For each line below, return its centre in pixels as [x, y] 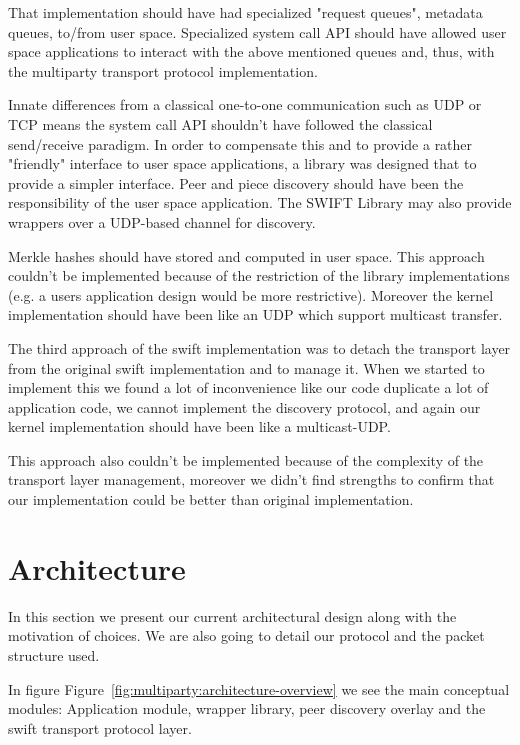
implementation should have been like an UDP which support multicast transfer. [255, 314]
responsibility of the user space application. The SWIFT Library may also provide [260, 202]
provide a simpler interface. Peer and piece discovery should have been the [236, 182]
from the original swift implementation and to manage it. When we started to [246, 367]
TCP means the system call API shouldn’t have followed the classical [220, 123]
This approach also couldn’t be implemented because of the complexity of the [246, 459]
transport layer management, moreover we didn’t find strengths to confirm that [251, 479]
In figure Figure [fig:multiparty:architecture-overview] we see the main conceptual [259, 688]
